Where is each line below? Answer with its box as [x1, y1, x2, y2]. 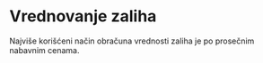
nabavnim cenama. [9, 44, 80, 55]
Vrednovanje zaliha [9, 6, 157, 27]
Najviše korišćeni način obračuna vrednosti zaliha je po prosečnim [9, 35, 255, 46]
